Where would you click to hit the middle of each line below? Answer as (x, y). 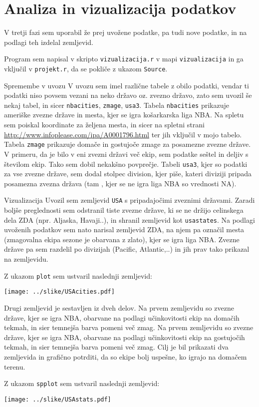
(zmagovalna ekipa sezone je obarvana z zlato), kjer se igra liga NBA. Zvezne (122, 239)
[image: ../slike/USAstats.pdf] (58, 399)
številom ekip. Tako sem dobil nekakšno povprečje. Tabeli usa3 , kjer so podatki (126, 164)
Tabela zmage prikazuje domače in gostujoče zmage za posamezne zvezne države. (128, 144)
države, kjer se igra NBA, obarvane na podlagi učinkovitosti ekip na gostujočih (125, 337)
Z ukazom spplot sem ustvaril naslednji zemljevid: (82, 383)
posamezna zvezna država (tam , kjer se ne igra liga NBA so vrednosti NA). (120, 183)
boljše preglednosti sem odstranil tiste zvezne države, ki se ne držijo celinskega (124, 210)
